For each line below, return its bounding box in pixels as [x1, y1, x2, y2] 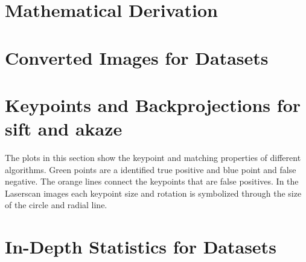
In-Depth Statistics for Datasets [5, 234, 276, 259]
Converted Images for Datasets [5, 45, 269, 70]
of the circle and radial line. [5, 198, 107, 211]
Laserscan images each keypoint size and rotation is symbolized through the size [5, 186, 302, 199]
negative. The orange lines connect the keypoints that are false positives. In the [5, 175, 299, 188]
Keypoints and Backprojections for [5, 92, 301, 117]
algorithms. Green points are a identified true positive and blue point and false [5, 163, 296, 175]
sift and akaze [5, 116, 123, 141]
